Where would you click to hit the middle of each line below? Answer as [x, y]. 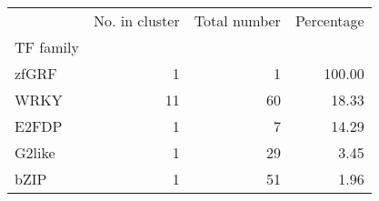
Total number [237, 20]
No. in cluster [136, 20]
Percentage [329, 20]
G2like [35, 152]
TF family [47, 47]
